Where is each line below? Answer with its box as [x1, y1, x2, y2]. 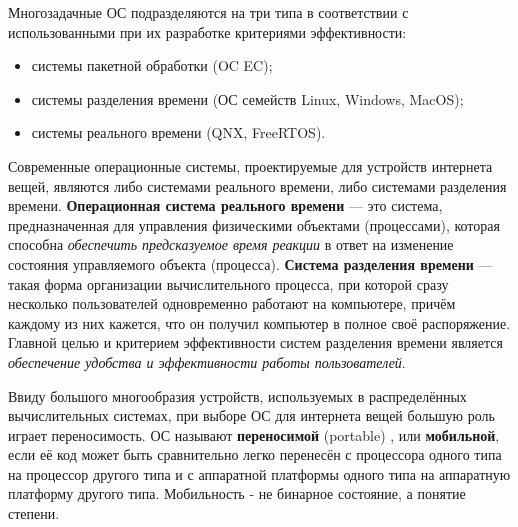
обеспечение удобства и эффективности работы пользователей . [8, 351, 406, 372]
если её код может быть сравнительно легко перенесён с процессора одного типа [8, 444, 502, 465]
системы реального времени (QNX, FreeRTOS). [31, 122, 326, 143]
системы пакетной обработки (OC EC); [31, 55, 273, 76]
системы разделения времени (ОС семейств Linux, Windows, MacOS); [31, 88, 464, 109]
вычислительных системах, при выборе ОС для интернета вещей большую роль [8, 405, 495, 426]
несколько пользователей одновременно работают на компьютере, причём [8, 293, 456, 314]
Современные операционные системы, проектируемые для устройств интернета [8, 155, 493, 176]
